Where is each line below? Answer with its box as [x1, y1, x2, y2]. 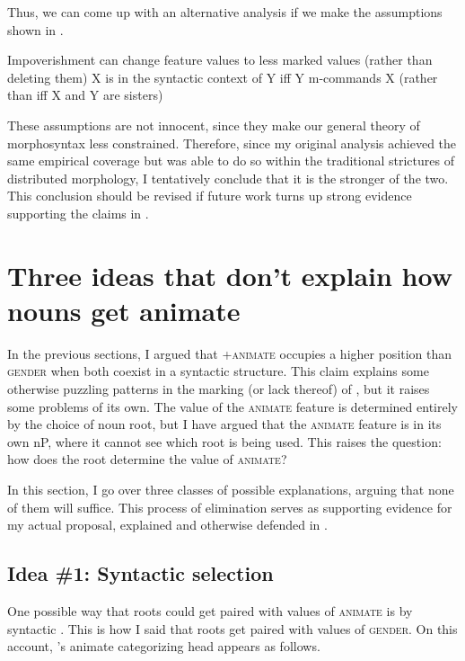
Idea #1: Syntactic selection [7, 559, 274, 587]
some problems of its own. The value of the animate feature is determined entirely [7, 397, 458, 415]
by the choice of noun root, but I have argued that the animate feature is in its [7, 415, 442, 433]
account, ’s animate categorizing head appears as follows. [7, 637, 320, 656]
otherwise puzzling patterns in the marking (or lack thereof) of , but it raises [7, 380, 430, 398]
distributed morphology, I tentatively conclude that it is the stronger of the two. [7, 168, 449, 187]
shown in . [7, 20, 64, 39]
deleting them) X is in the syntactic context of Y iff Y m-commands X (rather [7, 67, 438, 86]
